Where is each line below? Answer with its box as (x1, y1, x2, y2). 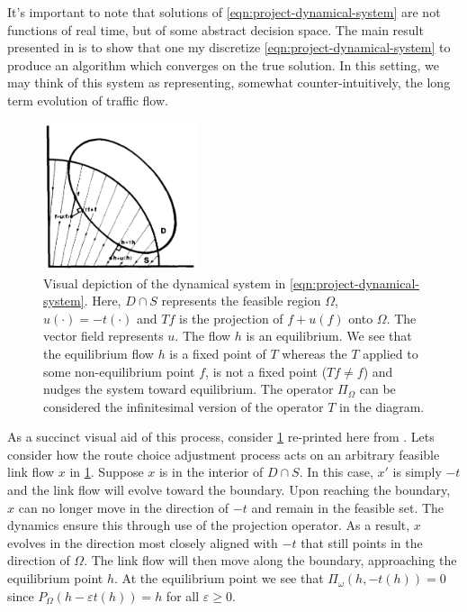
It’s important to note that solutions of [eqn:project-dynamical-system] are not (7, 3, 441, 21)
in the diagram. (339, 397, 425, 416)
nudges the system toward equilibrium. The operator (43, 379, 334, 398)
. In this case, (299, 462, 373, 481)
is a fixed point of (169, 343, 266, 362)
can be (359, 379, 396, 398)
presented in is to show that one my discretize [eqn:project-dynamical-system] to (7, 38, 451, 57)
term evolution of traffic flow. (7, 90, 168, 109)
